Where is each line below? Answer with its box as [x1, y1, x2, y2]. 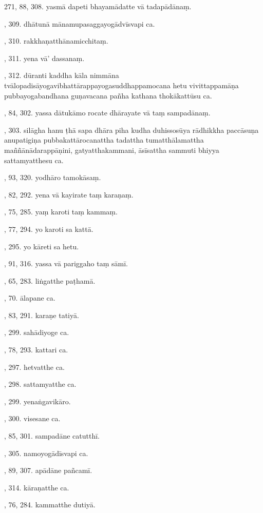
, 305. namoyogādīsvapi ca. [4, 447, 88, 458]
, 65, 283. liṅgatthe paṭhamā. [4, 275, 96, 286]
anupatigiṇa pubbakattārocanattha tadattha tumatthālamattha [4, 134, 204, 145]
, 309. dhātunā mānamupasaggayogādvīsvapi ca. [4, 18, 155, 29]
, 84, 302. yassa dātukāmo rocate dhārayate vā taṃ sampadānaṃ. [4, 107, 211, 118]
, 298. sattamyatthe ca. [4, 379, 77, 389]
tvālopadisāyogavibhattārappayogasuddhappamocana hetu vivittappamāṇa [4, 80, 239, 90]
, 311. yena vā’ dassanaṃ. [4, 52, 85, 63]
